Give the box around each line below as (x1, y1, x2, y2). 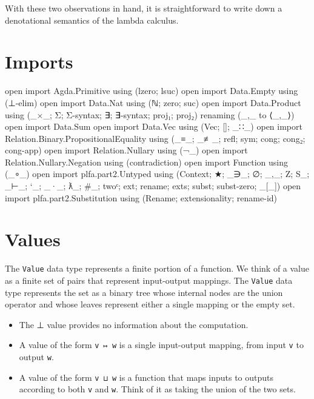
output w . (19, 350, 54, 363)
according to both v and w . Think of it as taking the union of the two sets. (19, 383, 296, 395)
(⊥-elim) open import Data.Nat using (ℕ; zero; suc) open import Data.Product (5, 96, 301, 109)
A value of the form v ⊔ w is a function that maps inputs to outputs (19, 370, 274, 383)
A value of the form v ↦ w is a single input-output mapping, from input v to (19, 338, 304, 351)
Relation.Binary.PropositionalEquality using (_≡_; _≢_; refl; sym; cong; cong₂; (5, 132, 306, 144)
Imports (5, 49, 73, 74)
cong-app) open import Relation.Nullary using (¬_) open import (5, 144, 248, 156)
